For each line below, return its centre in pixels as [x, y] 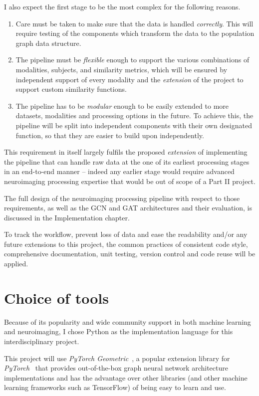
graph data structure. [48, 43]
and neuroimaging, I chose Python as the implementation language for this [119, 331]
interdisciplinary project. [42, 341]
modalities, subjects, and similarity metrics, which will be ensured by [122, 69]
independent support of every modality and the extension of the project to [129, 79]
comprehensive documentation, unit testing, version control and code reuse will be [130, 254]
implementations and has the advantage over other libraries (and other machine [126, 377]
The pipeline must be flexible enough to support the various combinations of [132, 60]
